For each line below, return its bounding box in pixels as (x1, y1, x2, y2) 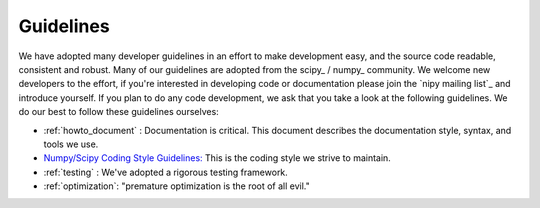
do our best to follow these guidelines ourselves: (18, 106, 219, 118)
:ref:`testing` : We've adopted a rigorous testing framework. (43, 166, 289, 178)
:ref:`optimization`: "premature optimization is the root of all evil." (43, 180, 310, 192)
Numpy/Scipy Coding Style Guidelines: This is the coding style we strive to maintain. (43, 152, 392, 164)
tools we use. (43, 138, 99, 150)
